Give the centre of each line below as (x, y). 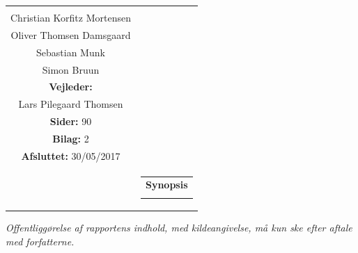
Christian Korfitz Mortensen (71, 17)
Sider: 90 (71, 121)
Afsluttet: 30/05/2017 (71, 155)
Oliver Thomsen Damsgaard (71, 34)
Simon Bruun (71, 69)
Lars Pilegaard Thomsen (71, 104)
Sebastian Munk (71, 52)
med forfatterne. (40, 241)
